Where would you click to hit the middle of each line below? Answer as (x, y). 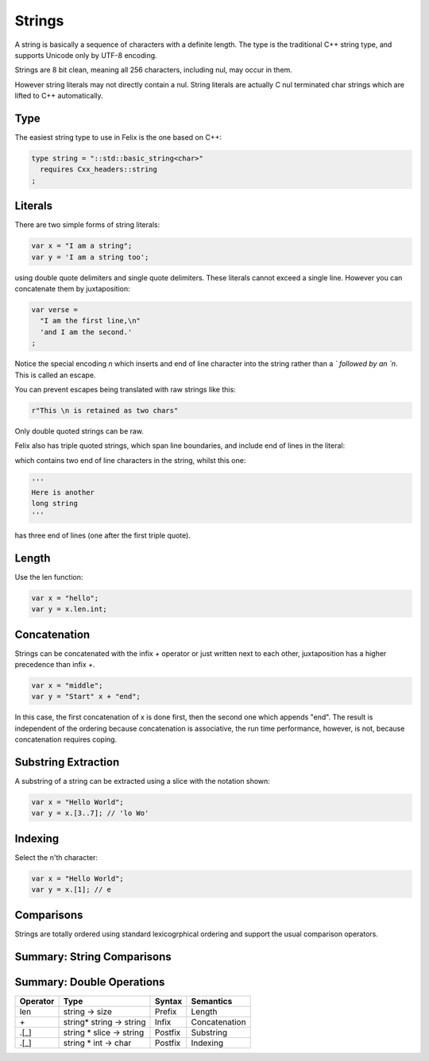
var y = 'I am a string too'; (90, 257)
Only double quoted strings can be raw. (79, 431)
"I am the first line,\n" (90, 321)
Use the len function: (49, 577)
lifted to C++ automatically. (59, 96)
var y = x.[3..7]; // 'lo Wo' (90, 813)
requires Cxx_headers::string (99, 170)
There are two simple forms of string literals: (87, 225)
